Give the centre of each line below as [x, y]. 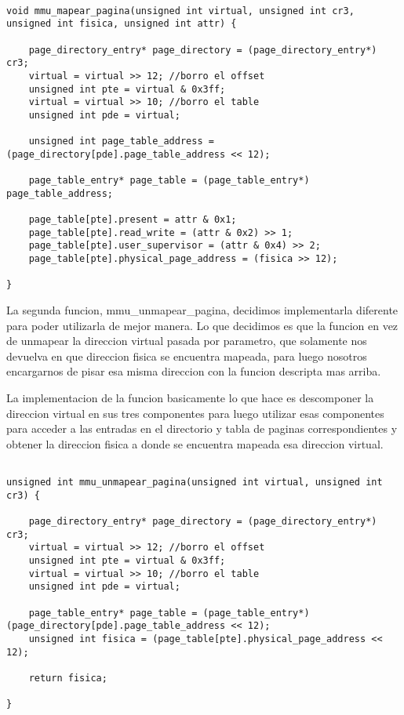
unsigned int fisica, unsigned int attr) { [122, 24]
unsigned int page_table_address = [121, 142]
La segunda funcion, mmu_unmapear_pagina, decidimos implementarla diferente [202, 310]
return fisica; [68, 678]
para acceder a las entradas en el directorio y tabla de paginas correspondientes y [202, 428]
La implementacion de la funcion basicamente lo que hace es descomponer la [190, 398]
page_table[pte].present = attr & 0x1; [133, 220]
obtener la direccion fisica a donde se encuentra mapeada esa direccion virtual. [195, 443]
